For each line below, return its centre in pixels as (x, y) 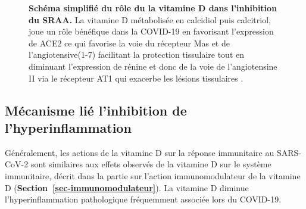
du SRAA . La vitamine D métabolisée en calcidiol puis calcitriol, (150, 19)
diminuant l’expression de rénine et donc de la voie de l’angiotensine (153, 66)
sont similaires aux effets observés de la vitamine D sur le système (151, 164)
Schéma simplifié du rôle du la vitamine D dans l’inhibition (153, 8)
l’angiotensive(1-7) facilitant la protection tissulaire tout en (136, 54)
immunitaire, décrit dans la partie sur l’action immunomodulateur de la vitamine (153, 175)
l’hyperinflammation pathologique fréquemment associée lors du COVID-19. (143, 199)
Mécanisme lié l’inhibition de (96, 110)
